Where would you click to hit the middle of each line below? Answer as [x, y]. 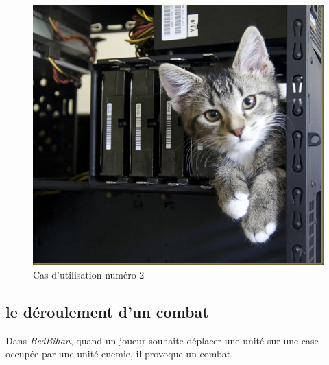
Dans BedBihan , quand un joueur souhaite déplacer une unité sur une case [162, 340]
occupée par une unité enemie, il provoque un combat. [120, 354]
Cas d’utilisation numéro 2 [89, 274]
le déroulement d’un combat [107, 311]
